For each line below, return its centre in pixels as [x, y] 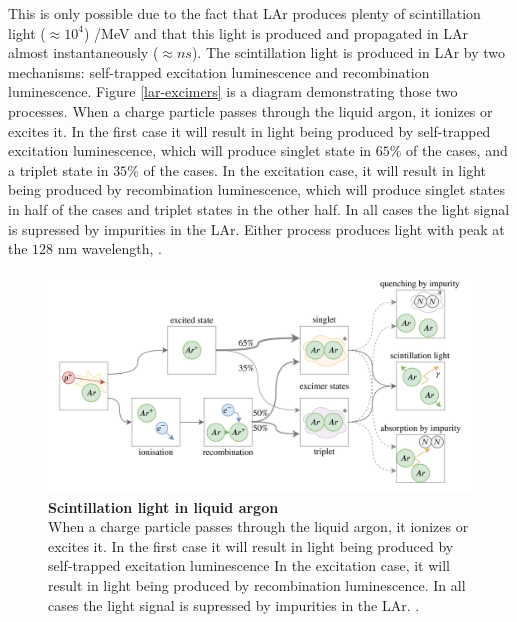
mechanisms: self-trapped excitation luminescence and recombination [219, 71]
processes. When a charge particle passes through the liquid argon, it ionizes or [250, 110]
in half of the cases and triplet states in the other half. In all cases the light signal [259, 208]
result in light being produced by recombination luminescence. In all [257, 584]
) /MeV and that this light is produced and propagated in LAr [276, 32]
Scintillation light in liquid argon [163, 506]
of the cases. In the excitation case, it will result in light [314, 169]
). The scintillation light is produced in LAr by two [348, 52]
